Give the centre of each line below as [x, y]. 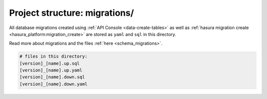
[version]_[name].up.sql [50, 63]
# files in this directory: [53, 56]
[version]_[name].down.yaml [53, 84]
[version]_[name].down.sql [52, 77]
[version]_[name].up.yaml [51, 70]
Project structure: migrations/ [72, 13]
